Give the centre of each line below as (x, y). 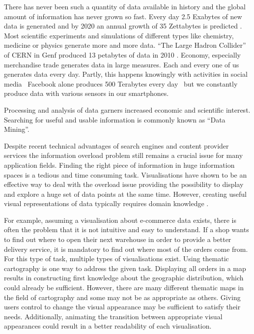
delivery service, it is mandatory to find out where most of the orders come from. (126, 249)
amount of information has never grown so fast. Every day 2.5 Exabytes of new (123, 16)
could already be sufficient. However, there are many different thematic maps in (124, 288)
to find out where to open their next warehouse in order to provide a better (118, 239)
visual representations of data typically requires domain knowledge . (106, 203)
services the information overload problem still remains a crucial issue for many (124, 155)
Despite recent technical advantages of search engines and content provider (116, 145)
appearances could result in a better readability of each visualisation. (108, 326)
